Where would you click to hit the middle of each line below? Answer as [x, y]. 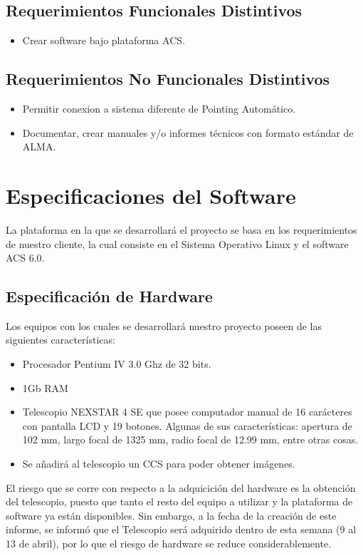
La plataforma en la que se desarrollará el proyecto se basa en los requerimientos [181, 229]
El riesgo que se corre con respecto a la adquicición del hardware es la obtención [181, 487]
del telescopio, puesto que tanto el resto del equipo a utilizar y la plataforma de [179, 501]
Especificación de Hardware [109, 296]
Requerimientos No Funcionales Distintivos [168, 79]
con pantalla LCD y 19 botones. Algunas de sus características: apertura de [187, 425]
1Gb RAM [45, 387]
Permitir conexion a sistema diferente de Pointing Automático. [159, 108]
